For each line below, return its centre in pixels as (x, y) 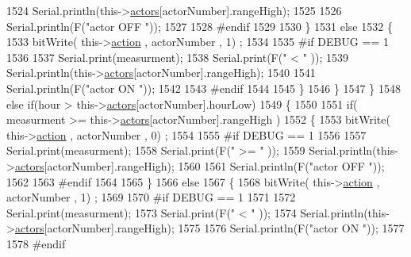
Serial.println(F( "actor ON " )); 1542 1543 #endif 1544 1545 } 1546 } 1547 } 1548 (204, 88)
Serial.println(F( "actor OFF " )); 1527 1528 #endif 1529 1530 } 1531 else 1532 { (200, 26)
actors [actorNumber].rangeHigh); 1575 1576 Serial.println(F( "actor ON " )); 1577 (209, 228)
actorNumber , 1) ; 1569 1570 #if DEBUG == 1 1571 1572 (151, 197)
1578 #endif (36, 243)
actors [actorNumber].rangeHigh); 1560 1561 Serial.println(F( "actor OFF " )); (200, 165)
